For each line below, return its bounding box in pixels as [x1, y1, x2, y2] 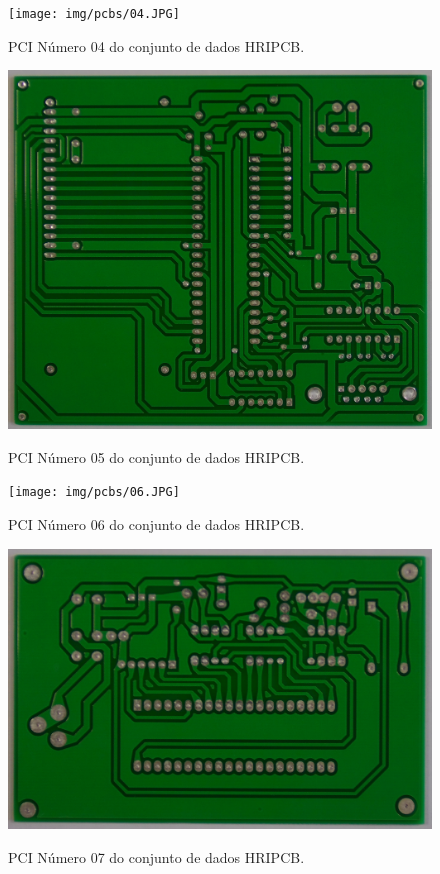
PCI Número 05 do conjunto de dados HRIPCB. [8, 446, 305, 467]
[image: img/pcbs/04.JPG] [8, 7, 180, 21]
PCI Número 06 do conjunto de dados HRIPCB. [8, 514, 305, 535]
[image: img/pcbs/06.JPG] [8, 485, 180, 500]
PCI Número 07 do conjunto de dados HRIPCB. [8, 846, 305, 867]
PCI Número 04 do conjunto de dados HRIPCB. [8, 35, 305, 56]
